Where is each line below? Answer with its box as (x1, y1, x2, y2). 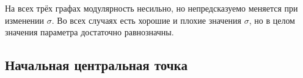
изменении (5, 13, 45, 26)
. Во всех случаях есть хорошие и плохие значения (51, 13, 242, 26)
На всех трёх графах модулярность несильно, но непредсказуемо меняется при (5, 2, 298, 14)
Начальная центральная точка (5, 55, 188, 74)
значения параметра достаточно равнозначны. (5, 26, 174, 38)
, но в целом (249, 13, 295, 26)
